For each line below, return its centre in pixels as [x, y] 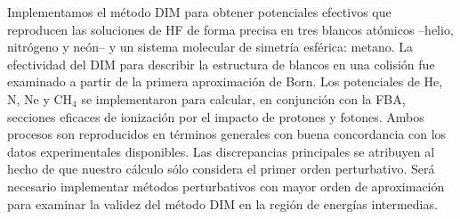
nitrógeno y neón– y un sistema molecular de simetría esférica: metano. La [210, 47]
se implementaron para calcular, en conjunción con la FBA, [243, 98]
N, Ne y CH [40, 98]
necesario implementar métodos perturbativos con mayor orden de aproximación [226, 186]
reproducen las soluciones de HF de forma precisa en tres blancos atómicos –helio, [230, 29]
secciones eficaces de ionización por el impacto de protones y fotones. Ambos [216, 116]
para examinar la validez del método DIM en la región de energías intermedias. [222, 203]
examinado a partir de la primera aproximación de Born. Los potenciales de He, [225, 81]
